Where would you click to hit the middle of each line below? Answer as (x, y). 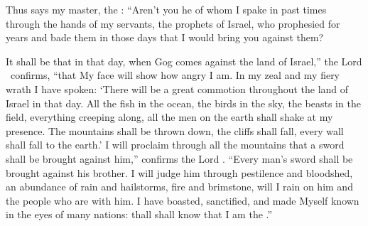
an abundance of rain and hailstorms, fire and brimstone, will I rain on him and (179, 187)
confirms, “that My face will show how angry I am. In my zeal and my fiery (175, 75)
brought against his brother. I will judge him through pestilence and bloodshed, (179, 172)
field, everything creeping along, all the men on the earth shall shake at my (169, 117)
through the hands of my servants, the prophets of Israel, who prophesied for (173, 23)
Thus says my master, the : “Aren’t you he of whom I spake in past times (166, 9)
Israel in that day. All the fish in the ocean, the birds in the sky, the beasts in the (183, 103)
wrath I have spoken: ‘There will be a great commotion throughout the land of (177, 88)
